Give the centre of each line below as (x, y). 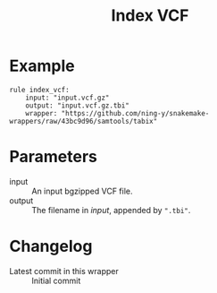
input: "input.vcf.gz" (67, 98)
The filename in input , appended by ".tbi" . (111, 210)
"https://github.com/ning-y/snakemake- (135, 113)
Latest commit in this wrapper (64, 271)
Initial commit (56, 280)
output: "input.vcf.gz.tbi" (77, 105)
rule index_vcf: (39, 90)
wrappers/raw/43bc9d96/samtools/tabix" (83, 121)
